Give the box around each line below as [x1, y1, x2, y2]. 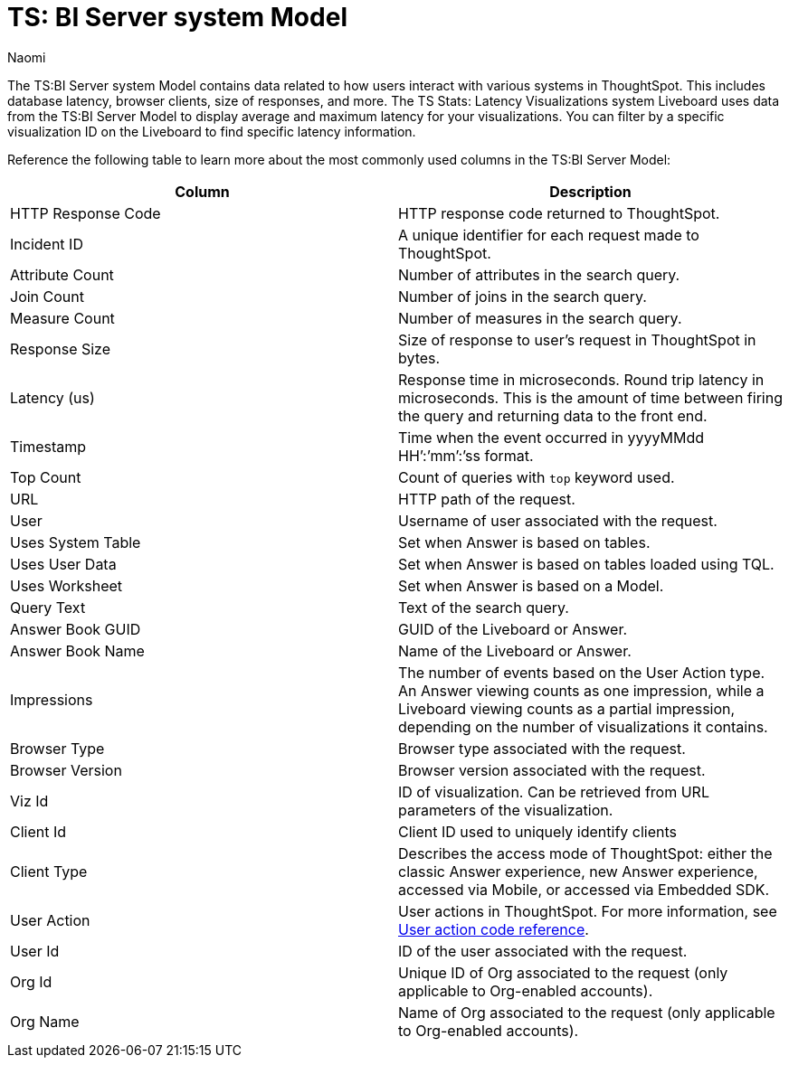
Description [549, 182, 632, 201]
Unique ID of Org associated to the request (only [398, 963, 728, 982]
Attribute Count [10, 265, 114, 284]
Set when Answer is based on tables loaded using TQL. [398, 554, 775, 573]
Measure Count [10, 308, 115, 327]
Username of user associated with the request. [398, 511, 718, 530]
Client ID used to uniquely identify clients [398, 822, 677, 841]
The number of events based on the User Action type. [398, 663, 765, 682]
